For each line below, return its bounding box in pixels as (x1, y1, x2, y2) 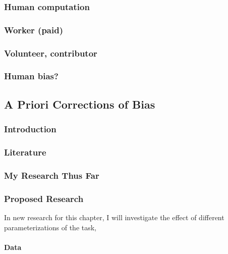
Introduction (4, 123, 56, 135)
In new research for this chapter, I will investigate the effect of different (4, 212, 224, 222)
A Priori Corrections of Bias (4, 96, 155, 112)
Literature (4, 145, 46, 158)
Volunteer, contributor (4, 46, 97, 59)
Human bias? (4, 70, 59, 82)
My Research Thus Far (4, 169, 99, 181)
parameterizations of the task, (4, 222, 97, 232)
